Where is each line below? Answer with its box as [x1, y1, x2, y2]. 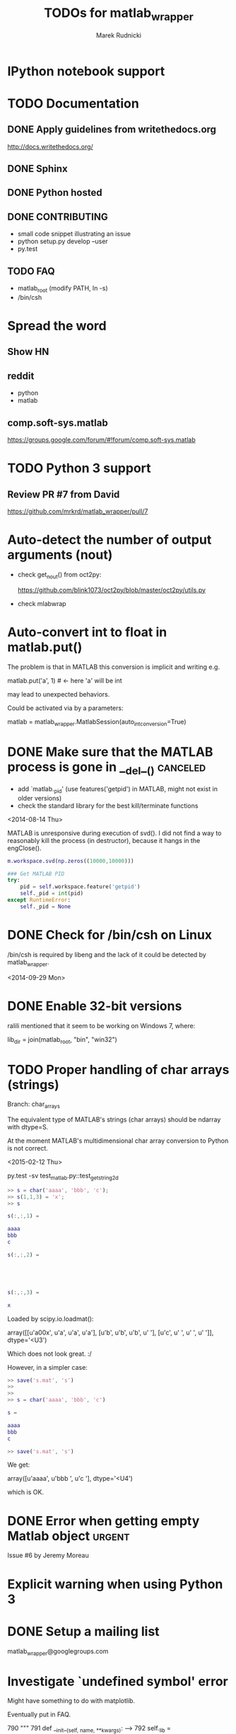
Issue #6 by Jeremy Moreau [7, 1551, 90, 1560]
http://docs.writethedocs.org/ [7, 142, 93, 151]
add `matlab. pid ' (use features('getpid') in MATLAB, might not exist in [17, 784, 218, 795]
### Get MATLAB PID [7, 870, 65, 878]
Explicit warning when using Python [7, 1576, 223, 1592]
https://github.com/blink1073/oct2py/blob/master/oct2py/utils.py [17, 586, 206, 594]
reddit [7, 370, 35, 382]
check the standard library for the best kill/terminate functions [17, 801, 199, 810]
